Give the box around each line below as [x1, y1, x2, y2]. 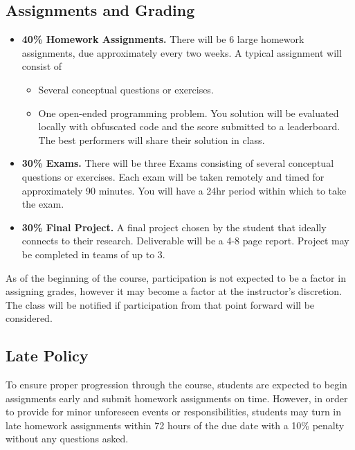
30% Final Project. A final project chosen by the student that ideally [21, 219, 327, 234]
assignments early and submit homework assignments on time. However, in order [6, 390, 348, 405]
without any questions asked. [6, 431, 129, 446]
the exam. [21, 197, 64, 211]
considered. [6, 311, 53, 325]
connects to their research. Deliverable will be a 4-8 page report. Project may [21, 233, 349, 248]
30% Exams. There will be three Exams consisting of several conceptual [21, 156, 334, 170]
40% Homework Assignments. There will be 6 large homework [21, 32, 304, 46]
